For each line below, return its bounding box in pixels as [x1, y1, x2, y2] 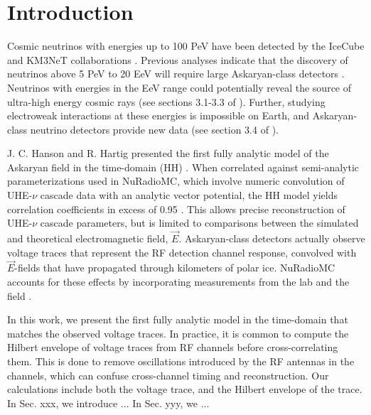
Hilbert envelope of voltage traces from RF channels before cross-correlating [7, 340, 338, 355]
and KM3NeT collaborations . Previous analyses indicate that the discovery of [7, 52, 348, 67]
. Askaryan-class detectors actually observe [178, 231, 365, 246]
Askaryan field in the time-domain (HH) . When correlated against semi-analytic [7, 159, 360, 174]
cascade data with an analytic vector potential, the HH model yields [40, 188, 338, 203]
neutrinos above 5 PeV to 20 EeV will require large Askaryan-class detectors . [7, 66, 345, 81]
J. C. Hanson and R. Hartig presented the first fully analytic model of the [7, 146, 329, 161]
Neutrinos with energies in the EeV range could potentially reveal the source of [7, 80, 352, 95]
